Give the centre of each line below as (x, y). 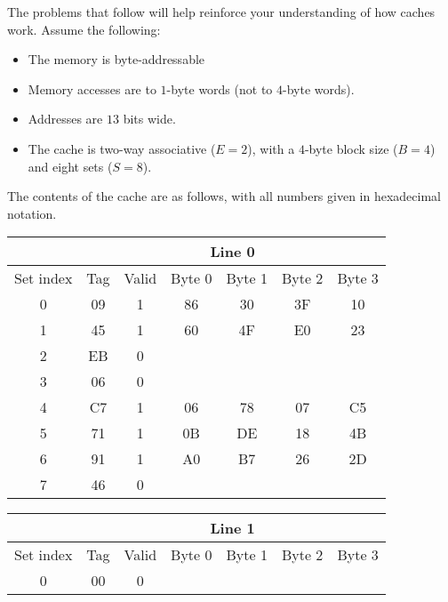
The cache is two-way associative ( (122, 148)
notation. (32, 213)
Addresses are (65, 119)
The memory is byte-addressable (116, 59)
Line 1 (232, 528)
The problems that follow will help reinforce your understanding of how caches (221, 12)
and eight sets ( (70, 166)
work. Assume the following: (84, 29)
